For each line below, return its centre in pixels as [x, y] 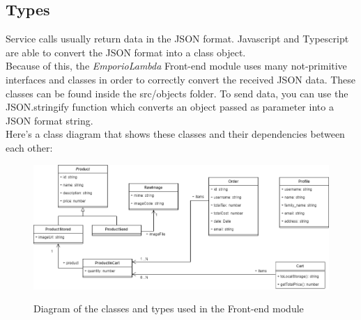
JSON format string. [49, 120]
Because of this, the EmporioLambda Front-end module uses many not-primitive [176, 66]
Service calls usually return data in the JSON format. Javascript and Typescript [177, 39]
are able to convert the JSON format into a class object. [126, 52]
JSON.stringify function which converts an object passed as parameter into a [170, 107]
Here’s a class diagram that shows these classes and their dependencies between [175, 134]
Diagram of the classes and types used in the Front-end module [169, 309]
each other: [29, 147]
